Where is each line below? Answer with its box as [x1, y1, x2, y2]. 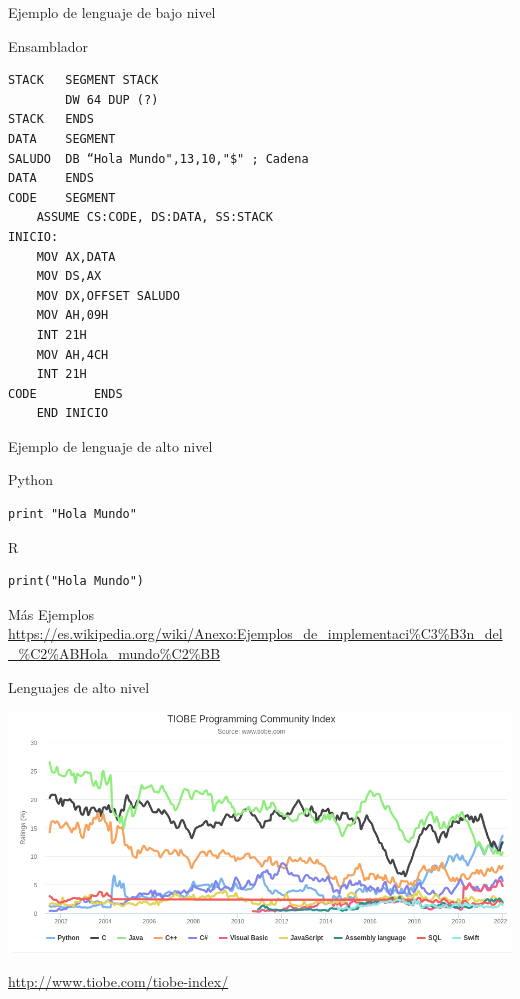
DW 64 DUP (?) [65, 92, 159, 107]
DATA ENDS [8, 171, 94, 186]
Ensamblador [8, 35, 89, 56]
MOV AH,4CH [36, 347, 109, 362]
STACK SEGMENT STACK [8, 73, 159, 88]
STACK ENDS [8, 112, 94, 127]
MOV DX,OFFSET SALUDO [36, 288, 180, 303]
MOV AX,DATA [36, 249, 116, 264]
